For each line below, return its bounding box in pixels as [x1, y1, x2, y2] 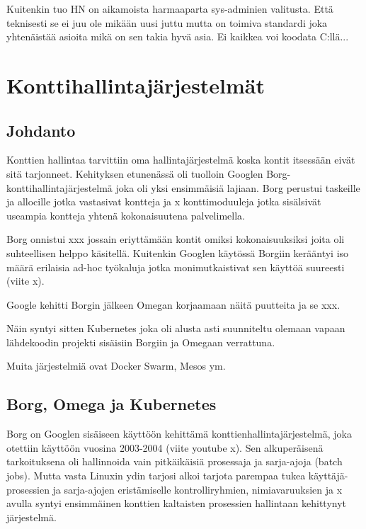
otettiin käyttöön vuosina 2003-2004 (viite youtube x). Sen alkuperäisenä [6, 440, 324, 455]
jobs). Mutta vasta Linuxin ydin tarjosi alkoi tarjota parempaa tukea [6, 468, 306, 483]
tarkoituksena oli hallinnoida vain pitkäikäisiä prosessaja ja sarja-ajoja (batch [6, 454, 343, 469]
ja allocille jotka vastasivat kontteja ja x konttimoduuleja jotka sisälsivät [6, 194, 321, 209]
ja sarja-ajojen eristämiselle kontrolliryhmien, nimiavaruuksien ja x [52, 482, 343, 496]
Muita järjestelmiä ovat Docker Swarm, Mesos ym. [6, 358, 226, 373]
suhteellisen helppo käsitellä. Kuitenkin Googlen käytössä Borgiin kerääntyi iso [6, 245, 349, 260]
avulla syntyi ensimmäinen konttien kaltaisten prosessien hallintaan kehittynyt [6, 496, 347, 511]
